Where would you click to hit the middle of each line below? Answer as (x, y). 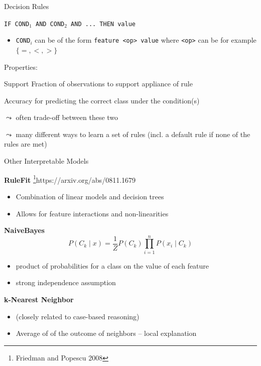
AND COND (50, 24)
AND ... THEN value (103, 24)
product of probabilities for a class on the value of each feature (112, 265)
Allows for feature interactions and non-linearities (92, 213)
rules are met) (26, 144)
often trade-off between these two (67, 117)
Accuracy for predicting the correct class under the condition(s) (102, 100)
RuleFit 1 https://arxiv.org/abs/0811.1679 (70, 179)
